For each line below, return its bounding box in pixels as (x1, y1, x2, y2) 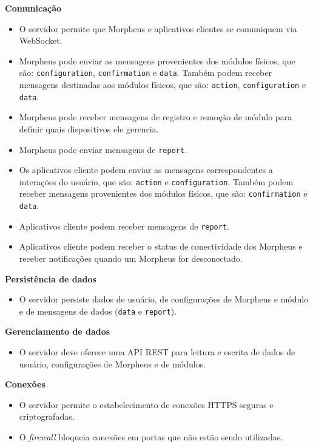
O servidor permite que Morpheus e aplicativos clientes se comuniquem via (19, 22, 297, 35)
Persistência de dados (5, 272, 96, 285)
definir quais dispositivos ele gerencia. (19, 122, 159, 135)
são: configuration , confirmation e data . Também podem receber (19, 66, 272, 79)
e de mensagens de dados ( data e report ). (19, 304, 177, 317)
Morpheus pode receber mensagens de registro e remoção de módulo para (19, 111, 292, 123)
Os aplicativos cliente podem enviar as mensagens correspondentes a (19, 163, 273, 176)
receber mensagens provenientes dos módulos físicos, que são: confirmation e (19, 187, 308, 200)
